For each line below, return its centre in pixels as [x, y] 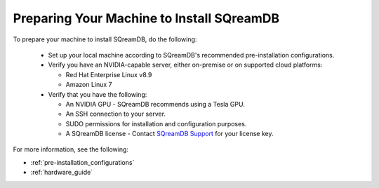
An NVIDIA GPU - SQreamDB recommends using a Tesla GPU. [155, 104]
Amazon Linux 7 [89, 85]
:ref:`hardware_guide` [62, 173]
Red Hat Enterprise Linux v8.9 [109, 74]
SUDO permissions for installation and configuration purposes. [156, 123]
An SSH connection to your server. [116, 114]
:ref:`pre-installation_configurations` [82, 162]
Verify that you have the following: [98, 94]
